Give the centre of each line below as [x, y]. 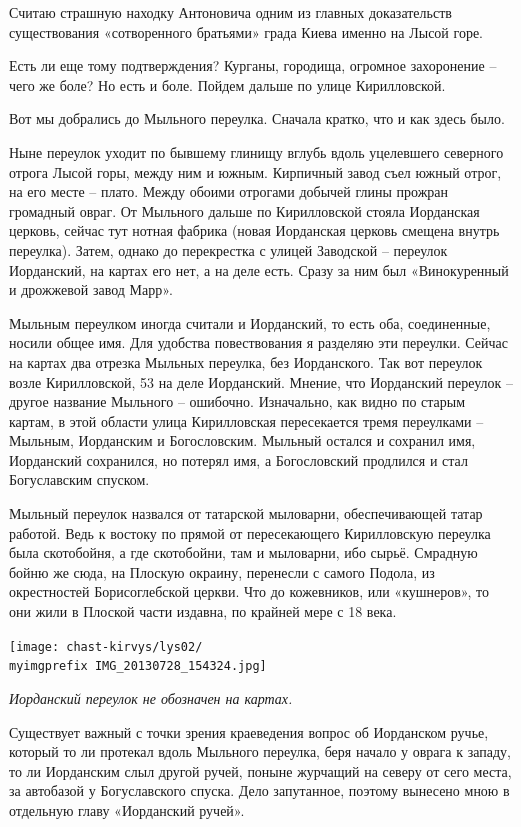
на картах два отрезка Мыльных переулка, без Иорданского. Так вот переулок [246, 361]
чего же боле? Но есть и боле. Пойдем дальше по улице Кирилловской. [227, 84]
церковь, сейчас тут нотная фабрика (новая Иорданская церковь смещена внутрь [254, 230]
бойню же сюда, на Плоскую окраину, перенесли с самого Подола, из [222, 571]
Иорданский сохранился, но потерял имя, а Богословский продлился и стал [238, 459]
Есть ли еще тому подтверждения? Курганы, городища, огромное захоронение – [253, 65]
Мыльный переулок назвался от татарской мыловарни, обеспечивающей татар [246, 513]
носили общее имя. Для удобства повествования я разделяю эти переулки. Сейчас [259, 342]
